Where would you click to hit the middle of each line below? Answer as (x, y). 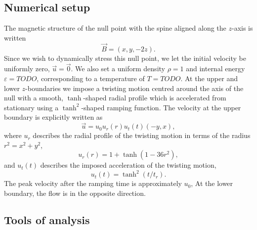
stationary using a (31, 107)
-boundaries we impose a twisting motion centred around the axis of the (134, 88)
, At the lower (212, 183)
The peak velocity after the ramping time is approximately (93, 183)
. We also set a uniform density (118, 69)
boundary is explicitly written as (53, 117)
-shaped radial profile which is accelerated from (155, 98)
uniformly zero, (27, 69)
